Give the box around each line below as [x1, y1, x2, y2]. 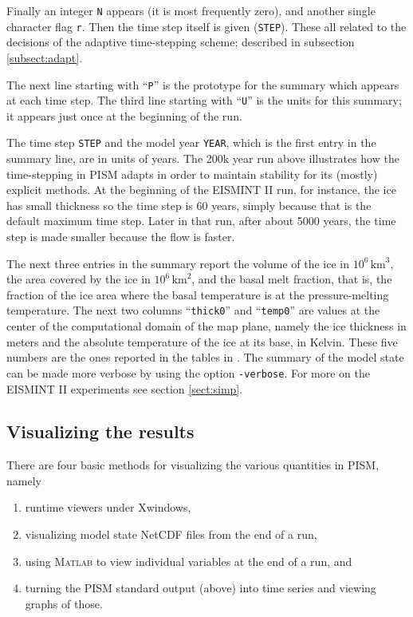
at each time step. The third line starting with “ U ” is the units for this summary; [6, 92, 402, 109]
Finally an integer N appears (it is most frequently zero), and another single [6, 2, 376, 18]
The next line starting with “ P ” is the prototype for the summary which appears [6, 76, 399, 93]
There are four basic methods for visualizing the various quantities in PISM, [6, 457, 380, 473]
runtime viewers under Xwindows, [25, 499, 191, 516]
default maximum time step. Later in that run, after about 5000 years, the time [6, 212, 396, 229]
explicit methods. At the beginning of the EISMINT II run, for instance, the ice [6, 181, 396, 198]
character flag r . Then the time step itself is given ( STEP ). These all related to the [6, 18, 407, 34]
